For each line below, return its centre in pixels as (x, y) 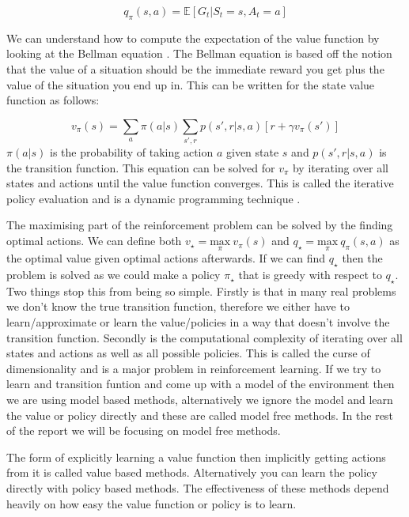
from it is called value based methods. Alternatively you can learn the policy (192, 472)
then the (362, 258)
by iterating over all (340, 167)
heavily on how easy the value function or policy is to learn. (151, 503)
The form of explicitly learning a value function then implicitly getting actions (196, 457)
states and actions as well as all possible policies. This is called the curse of (188, 353)
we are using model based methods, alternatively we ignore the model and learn (200, 400)
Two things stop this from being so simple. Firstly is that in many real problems (201, 291)
